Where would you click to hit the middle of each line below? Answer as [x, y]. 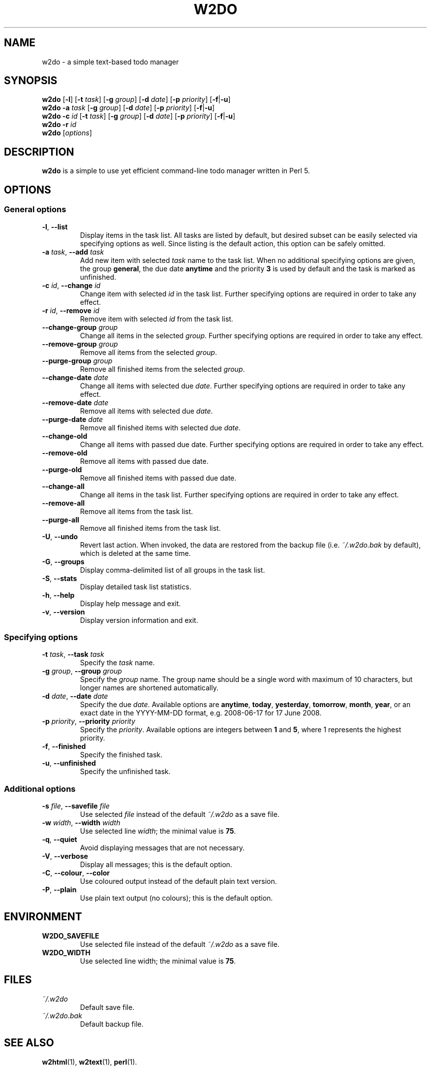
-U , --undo [60, 536]
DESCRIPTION [39, 152]
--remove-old [65, 453]
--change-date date [75, 377]
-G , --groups [63, 561]
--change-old [65, 436]
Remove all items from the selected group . [148, 352]
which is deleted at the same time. [135, 553]
